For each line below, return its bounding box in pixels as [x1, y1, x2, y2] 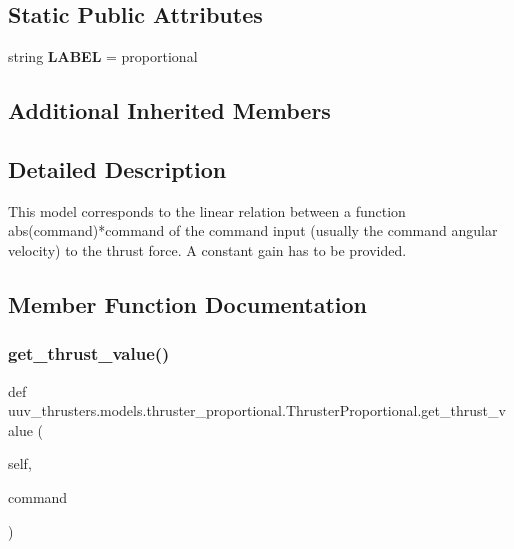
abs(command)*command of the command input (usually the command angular [8, 220, 498, 241]
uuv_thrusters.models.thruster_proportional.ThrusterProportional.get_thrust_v [8, 400, 506, 421]
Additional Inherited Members [8, 95, 331, 126]
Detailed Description [8, 153, 227, 184]
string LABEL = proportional [8, 46, 198, 67]
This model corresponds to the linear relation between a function [8, 200, 406, 221]
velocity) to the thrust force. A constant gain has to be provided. [8, 239, 407, 260]
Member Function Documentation [8, 288, 368, 319]
